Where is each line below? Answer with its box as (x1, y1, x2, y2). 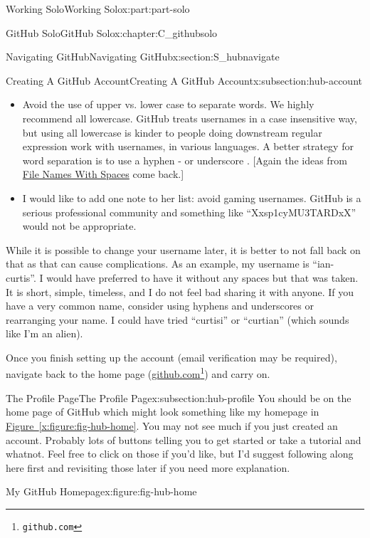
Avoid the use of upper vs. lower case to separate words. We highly (22, 97, 314, 112)
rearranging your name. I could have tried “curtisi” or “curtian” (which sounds (6, 312, 349, 327)
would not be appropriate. (22, 218, 137, 233)
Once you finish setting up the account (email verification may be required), (6, 349, 337, 364)
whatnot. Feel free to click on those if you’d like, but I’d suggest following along (6, 446, 354, 461)
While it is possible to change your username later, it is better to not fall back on (6, 242, 361, 257)
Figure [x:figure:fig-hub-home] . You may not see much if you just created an (6, 418, 338, 433)
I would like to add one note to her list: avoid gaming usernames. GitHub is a (22, 190, 361, 205)
